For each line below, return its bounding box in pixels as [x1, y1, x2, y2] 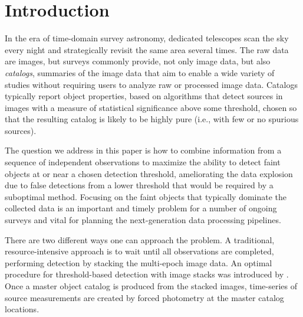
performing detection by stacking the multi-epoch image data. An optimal [5, 256, 272, 269]
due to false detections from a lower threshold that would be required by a [5, 179, 274, 191]
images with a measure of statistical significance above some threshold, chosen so [5, 101, 297, 113]
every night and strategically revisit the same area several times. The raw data [5, 43, 289, 55]
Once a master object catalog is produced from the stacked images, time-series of [5, 280, 297, 292]
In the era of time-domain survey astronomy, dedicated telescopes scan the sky [5, 32, 289, 44]
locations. [5, 303, 39, 315]
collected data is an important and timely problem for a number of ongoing [5, 202, 277, 214]
